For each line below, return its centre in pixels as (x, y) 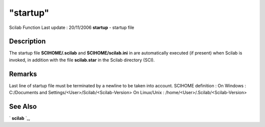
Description (27, 41)
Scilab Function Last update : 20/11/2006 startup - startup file (72, 27)
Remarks (23, 74)
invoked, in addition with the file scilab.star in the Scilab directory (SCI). (82, 60)
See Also (23, 106)
